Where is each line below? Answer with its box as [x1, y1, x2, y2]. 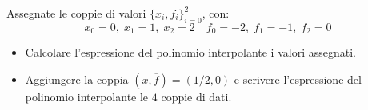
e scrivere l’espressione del [234, 70, 362, 87]
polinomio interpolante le [25, 88, 149, 104]
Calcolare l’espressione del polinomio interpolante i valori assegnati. [25, 44, 356, 61]
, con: [202, 5, 230, 21]
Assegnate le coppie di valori [6, 5, 146, 21]
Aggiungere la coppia [25, 70, 129, 87]
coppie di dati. [161, 88, 232, 104]
